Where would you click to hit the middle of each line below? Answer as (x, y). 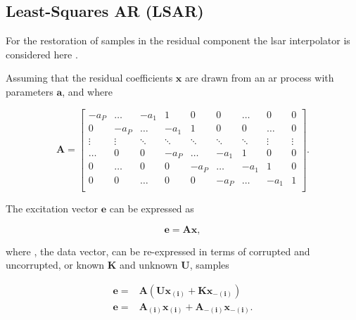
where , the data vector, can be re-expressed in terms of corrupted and (158, 251)
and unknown (149, 265)
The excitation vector (52, 209)
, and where (87, 91)
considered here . (42, 54)
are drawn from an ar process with (259, 78)
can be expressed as (152, 209)
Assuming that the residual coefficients (89, 78)
